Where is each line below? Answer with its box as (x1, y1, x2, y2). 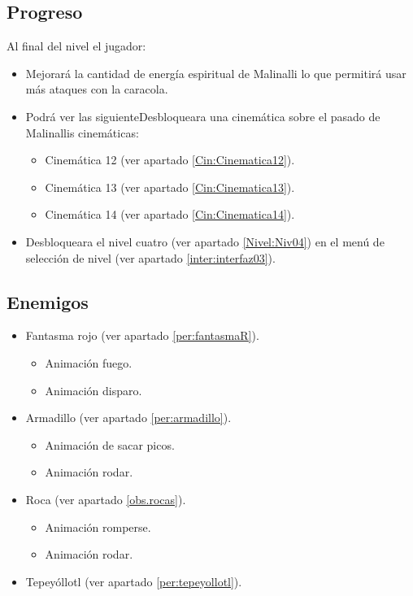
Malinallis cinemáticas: (25, 124, 139, 141)
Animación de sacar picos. (45, 436, 175, 453)
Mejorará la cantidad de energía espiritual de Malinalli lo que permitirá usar (25, 64, 406, 81)
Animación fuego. (45, 354, 133, 371)
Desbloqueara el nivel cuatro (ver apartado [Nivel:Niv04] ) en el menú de (25, 233, 385, 250)
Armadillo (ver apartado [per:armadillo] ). (25, 409, 232, 426)
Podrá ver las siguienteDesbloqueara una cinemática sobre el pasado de (25, 107, 380, 124)
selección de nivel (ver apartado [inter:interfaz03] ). (25, 249, 276, 266)
